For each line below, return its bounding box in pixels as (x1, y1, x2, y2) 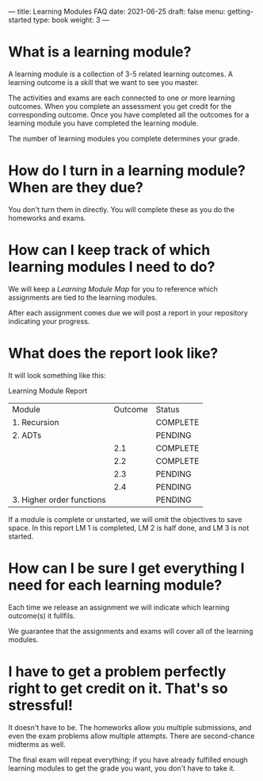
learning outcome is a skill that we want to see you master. (8, 77, 200, 87)
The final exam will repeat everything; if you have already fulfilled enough (8, 755, 248, 764)
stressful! (8, 696, 74, 714)
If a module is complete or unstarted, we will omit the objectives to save (8, 514, 242, 524)
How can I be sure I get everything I (8, 559, 245, 577)
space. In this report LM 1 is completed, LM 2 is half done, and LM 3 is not (8, 523, 250, 532)
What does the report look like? (8, 345, 219, 362)
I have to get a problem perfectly (8, 663, 227, 680)
